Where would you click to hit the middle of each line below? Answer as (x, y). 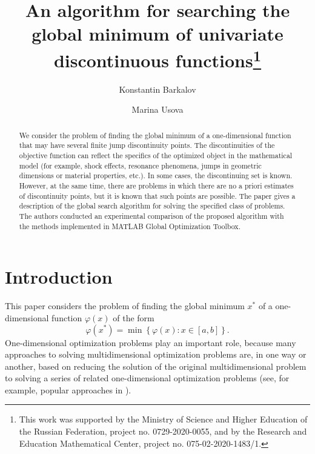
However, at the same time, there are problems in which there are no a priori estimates (156, 186)
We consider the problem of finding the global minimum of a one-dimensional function (155, 135)
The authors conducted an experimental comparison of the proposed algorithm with (151, 216)
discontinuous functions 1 (157, 58)
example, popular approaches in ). (68, 389)
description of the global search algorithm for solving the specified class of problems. (152, 206)
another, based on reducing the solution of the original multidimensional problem (156, 366)
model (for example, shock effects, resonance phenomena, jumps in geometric (140, 165)
